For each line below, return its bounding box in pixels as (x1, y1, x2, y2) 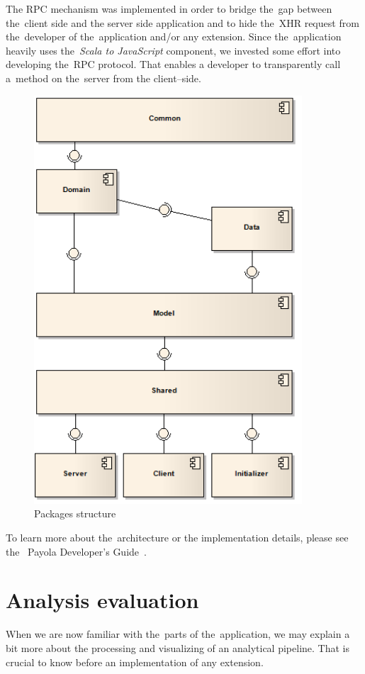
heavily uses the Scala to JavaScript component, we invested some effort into (6, 43, 341, 57)
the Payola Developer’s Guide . (6, 544, 147, 558)
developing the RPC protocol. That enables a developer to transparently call (6, 57, 341, 72)
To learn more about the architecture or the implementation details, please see (6, 530, 349, 544)
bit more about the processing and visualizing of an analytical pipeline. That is (6, 640, 349, 655)
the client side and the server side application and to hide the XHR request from (6, 15, 359, 30)
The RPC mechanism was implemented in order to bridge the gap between (6, 1, 332, 16)
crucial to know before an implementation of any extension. (6, 654, 264, 669)
